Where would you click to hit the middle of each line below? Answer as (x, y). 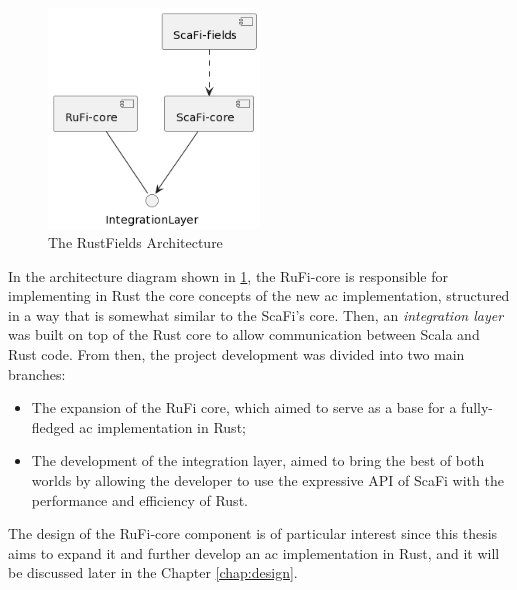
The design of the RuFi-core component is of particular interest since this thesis (253, 533)
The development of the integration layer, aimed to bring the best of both (258, 460)
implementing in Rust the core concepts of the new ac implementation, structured (259, 295)
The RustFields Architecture (135, 242)
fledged (53, 426)
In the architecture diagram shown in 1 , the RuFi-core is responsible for (228, 275)
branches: (37, 373)
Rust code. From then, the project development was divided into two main (236, 354)
